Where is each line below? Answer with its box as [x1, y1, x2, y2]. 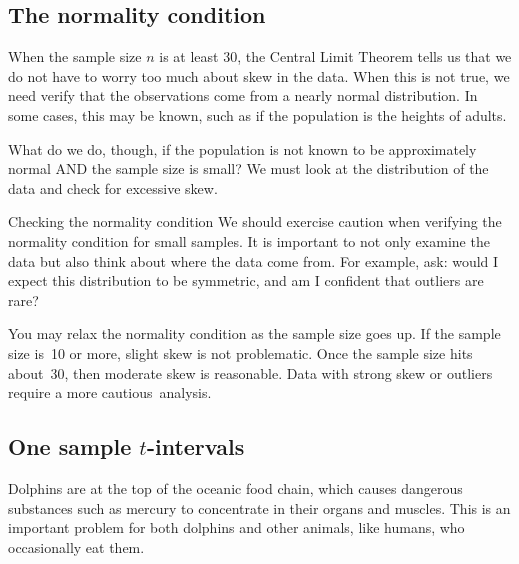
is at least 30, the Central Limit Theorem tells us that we [159, 46, 512, 67]
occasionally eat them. [8, 536, 145, 557]
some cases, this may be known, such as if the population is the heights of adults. [8, 104, 507, 125]
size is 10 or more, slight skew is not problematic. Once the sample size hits [8, 342, 473, 363]
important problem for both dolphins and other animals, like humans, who [8, 517, 465, 538]
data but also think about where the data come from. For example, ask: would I [8, 250, 499, 271]
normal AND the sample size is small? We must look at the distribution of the [8, 158, 489, 179]
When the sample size [8, 46, 142, 67]
